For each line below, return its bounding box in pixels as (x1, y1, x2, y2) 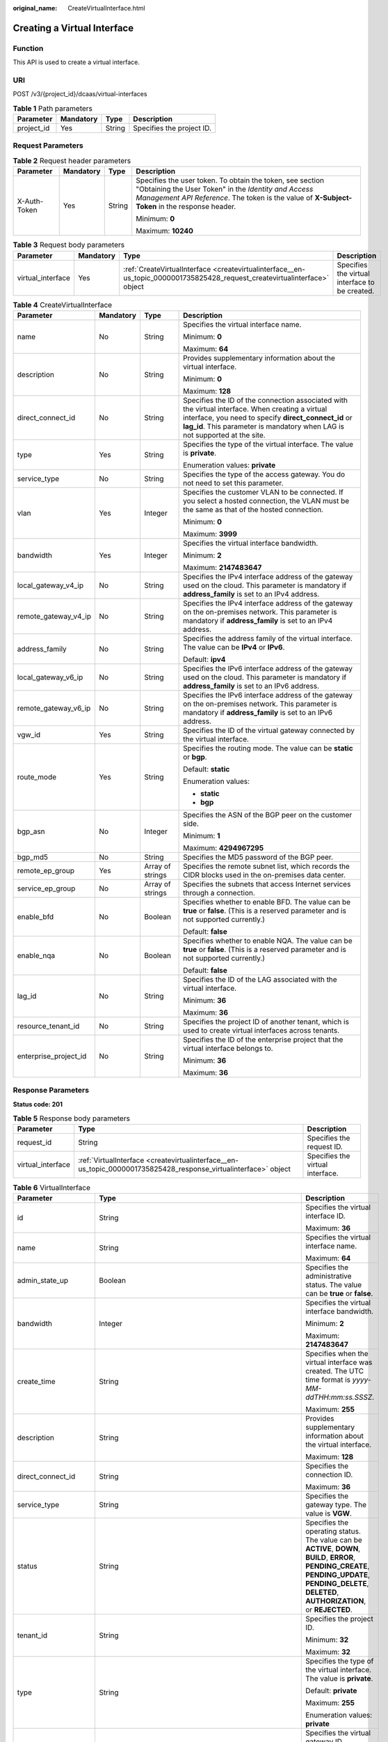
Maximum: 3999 (183, 529, 238, 539)
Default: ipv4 (183, 654, 226, 664)
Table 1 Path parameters (13, 103, 93, 113)
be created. (337, 286, 375, 295)
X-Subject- (314, 193, 353, 203)
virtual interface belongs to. (183, 1043, 274, 1053)
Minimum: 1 (183, 831, 220, 840)
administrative (305, 1271, 352, 1281)
